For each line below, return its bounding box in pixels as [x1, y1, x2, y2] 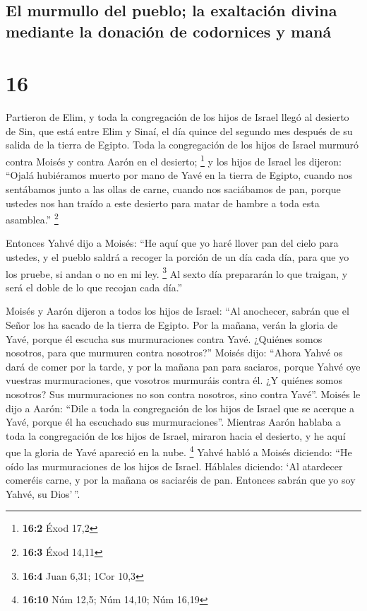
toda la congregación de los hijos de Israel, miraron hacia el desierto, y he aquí [6, 428, 346, 443]
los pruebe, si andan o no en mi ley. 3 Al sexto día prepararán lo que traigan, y [6, 264, 348, 281]
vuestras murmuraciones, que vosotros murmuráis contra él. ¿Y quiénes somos [6, 373, 342, 388]
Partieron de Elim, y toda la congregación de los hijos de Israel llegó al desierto [6, 110, 349, 124]
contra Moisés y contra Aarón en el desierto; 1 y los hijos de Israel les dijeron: [6, 152, 342, 168]
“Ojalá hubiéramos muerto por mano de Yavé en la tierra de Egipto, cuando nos [6, 168, 353, 182]
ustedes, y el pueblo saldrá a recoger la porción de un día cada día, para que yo [6, 249, 349, 264]
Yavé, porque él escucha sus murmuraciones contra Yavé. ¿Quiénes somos [6, 331, 323, 346]
